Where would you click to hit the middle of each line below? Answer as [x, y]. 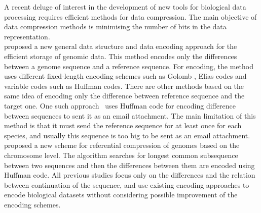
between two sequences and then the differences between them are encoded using [129, 165]
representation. [27, 36]
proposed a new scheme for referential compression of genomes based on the [122, 145]
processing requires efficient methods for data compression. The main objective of [130, 16]
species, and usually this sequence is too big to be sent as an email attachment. [127, 135]
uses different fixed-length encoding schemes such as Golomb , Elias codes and [125, 76]
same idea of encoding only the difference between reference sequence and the [124, 96]
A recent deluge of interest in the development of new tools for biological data [125, 7]
